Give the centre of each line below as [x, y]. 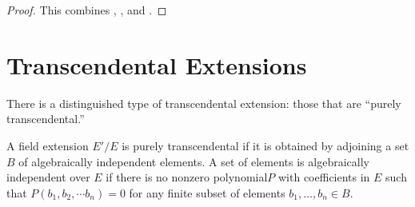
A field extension [48, 145]
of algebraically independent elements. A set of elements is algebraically [194, 161]
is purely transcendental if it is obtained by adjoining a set [265, 145]
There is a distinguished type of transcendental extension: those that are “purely [204, 103]
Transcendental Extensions [157, 64]
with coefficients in [324, 177]
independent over [48, 177]
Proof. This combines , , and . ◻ [87, 10]
